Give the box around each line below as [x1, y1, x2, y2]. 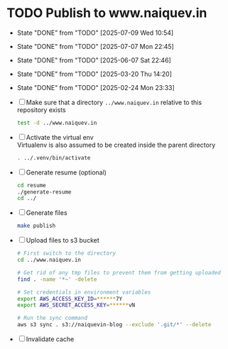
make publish [16, 222, 56, 230]
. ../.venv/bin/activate [16, 154, 91, 161]
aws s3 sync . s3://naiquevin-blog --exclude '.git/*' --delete [16, 321, 212, 328]
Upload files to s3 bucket [26, 236, 100, 245]
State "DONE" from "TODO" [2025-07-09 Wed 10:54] [16, 28, 174, 37]
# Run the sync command [16, 314, 88, 322]
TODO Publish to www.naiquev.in [6, 5, 207, 21]
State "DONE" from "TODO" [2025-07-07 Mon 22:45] [16, 42, 175, 50]
